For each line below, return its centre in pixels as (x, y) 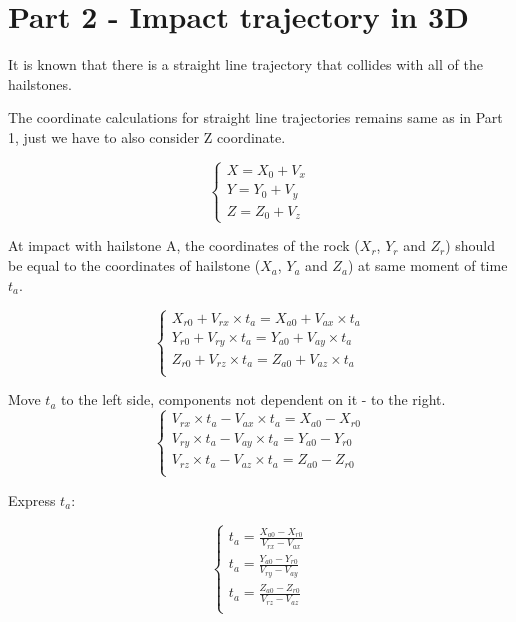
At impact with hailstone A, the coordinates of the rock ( (184, 245)
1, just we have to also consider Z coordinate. (147, 136)
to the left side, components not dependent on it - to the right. (253, 399)
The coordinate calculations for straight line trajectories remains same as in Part (255, 117)
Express (32, 499)
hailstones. (40, 83)
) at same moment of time (427, 265)
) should (470, 245)
